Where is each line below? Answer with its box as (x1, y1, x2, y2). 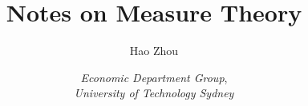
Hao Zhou (129, 42, 179, 59)
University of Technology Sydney (74, 84, 234, 101)
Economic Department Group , (80, 69, 228, 85)
